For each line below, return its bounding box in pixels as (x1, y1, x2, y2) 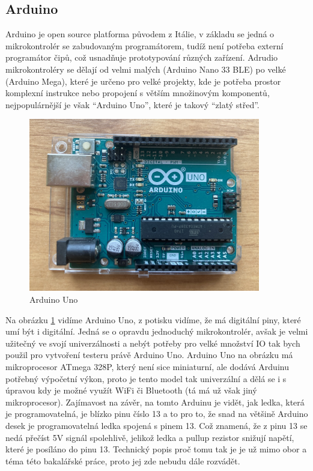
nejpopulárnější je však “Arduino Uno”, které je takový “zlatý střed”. (5, 98, 260, 111)
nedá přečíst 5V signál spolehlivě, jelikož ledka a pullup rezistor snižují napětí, (5, 431, 294, 443)
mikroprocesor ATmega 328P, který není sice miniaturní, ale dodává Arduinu (5, 360, 289, 373)
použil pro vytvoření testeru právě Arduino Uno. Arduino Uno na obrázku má (5, 348, 293, 361)
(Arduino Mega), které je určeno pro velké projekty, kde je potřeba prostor (5, 74, 281, 87)
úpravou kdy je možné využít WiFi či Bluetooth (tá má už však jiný (5, 384, 257, 397)
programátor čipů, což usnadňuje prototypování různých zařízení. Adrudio (5, 51, 278, 64)
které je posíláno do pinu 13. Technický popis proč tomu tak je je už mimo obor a (5, 443, 307, 455)
